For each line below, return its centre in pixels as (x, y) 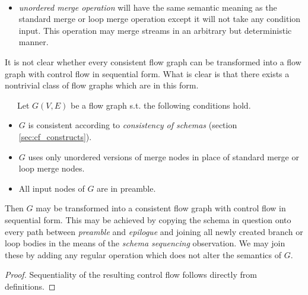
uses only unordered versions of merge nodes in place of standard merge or (163, 156)
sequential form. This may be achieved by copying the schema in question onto (148, 219)
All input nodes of (52, 188)
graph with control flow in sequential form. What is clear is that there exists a (147, 73)
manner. (34, 42)
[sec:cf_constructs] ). (55, 136)
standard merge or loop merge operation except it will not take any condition (160, 19)
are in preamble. (126, 188)
